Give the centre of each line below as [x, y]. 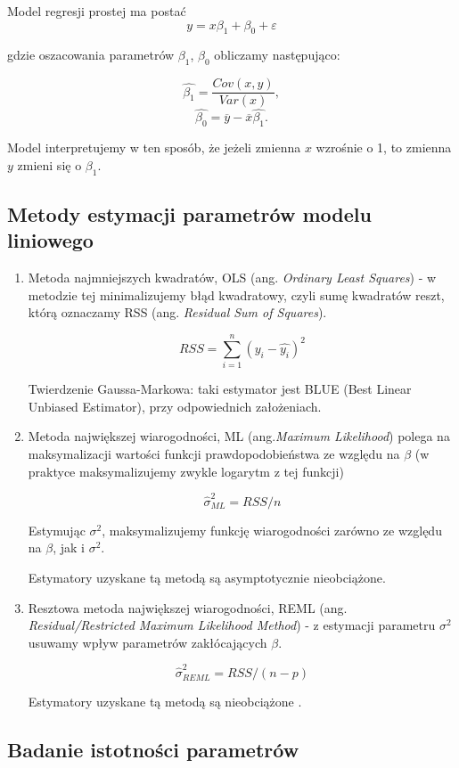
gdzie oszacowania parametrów [91, 55]
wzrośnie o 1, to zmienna [384, 147]
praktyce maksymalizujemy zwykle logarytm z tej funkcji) [186, 471]
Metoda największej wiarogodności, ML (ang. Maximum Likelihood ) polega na [239, 436]
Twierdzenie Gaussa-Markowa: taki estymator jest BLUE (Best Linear [220, 389]
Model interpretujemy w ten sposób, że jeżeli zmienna [154, 147]
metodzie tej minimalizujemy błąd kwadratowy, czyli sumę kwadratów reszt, [236, 294]
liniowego [50, 240]
